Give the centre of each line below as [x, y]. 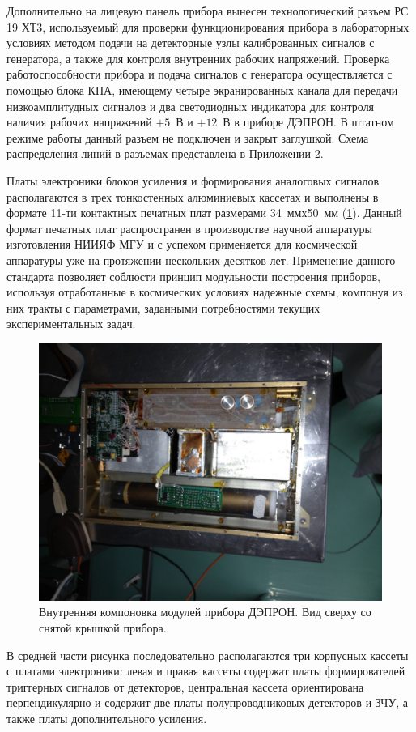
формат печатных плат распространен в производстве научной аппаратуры [189, 228]
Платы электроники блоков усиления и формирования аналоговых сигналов [193, 180]
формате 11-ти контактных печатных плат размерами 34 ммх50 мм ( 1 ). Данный [204, 213]
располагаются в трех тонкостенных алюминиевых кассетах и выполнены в [193, 196]
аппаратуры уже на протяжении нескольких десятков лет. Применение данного [201, 260]
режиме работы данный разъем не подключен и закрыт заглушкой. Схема [188, 137]
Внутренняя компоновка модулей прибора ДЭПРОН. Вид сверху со [205, 612]
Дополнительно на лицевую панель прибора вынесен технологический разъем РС [208, 11]
